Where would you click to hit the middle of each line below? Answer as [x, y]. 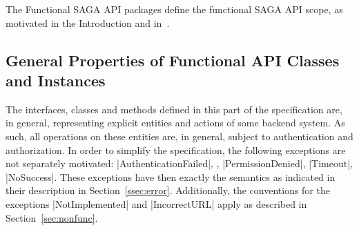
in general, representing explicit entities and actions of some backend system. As [175, 123]
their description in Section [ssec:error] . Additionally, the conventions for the [168, 190]
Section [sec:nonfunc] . [52, 217]
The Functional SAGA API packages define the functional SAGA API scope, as [174, 9]
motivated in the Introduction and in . [88, 22]
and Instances [56, 80]
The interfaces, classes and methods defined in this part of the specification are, [174, 109]
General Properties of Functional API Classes [173, 60]
